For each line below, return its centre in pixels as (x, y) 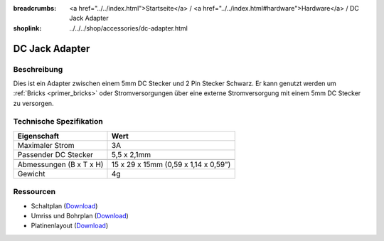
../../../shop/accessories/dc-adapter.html (128, 28)
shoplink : (27, 28)
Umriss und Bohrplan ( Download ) (80, 216)
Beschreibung (38, 69)
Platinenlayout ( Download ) (70, 226)
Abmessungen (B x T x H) (60, 164)
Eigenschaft (38, 136)
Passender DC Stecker (55, 154)
